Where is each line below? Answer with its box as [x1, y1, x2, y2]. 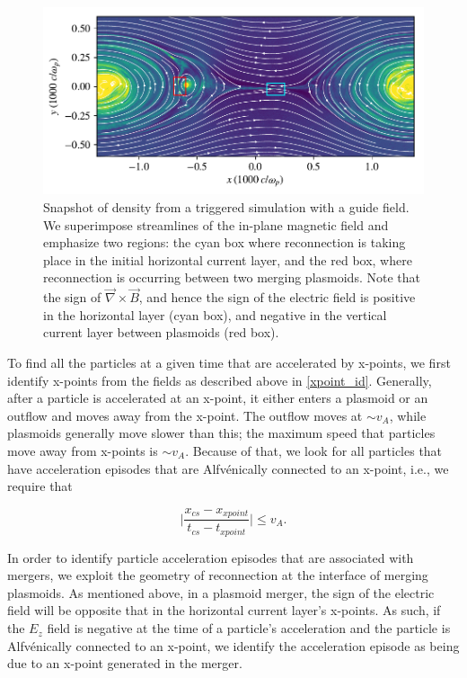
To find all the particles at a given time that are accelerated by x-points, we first [7, 353, 451, 371]
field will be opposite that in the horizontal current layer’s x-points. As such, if [7, 601, 441, 620]
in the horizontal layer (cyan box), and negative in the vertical [43, 305, 387, 324]
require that [7, 477, 73, 495]
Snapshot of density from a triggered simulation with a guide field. [43, 198, 410, 217]
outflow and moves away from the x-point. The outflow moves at [7, 406, 363, 424]
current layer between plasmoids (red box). [43, 323, 279, 342]
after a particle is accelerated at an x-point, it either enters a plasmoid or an [7, 388, 428, 407]
